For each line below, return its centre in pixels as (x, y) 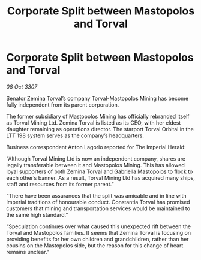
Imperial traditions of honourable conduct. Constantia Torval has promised (98, 202)
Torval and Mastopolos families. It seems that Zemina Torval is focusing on (98, 232)
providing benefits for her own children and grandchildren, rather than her (97, 239)
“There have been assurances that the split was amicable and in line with (97, 195)
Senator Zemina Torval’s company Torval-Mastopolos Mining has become (97, 98)
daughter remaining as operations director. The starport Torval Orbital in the (100, 129)
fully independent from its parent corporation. (63, 105)
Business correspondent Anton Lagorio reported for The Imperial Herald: (96, 147)
